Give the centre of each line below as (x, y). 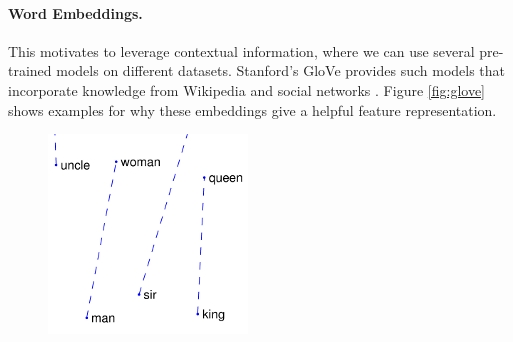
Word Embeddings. (75, 12)
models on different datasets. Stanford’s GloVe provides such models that (281, 70)
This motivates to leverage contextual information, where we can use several (241, 50)
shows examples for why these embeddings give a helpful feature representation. (252, 109)
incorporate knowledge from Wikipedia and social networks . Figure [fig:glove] (246, 89)
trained (30, 70)
